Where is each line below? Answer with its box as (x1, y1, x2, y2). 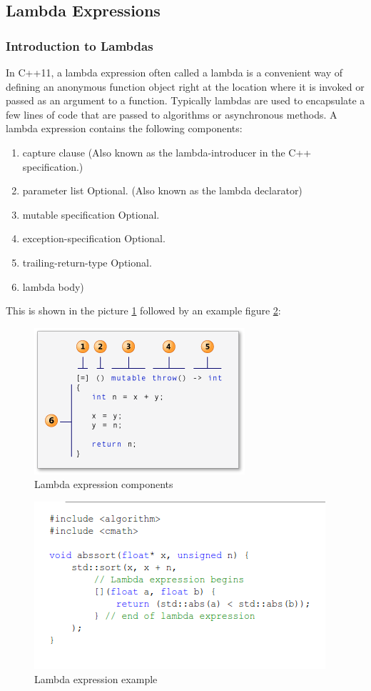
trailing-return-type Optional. (22, 254, 152, 269)
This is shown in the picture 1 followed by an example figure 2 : (6, 303, 281, 318)
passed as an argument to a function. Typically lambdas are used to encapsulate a (6, 93, 365, 108)
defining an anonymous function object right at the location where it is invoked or (6, 79, 365, 94)
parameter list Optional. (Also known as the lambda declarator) (22, 183, 303, 198)
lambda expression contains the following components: (6, 121, 243, 136)
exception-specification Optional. (22, 231, 166, 246)
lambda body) (22, 279, 84, 294)
